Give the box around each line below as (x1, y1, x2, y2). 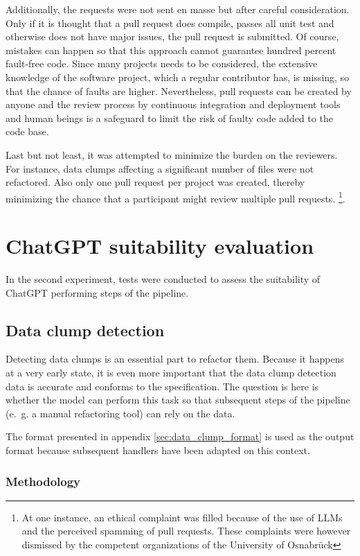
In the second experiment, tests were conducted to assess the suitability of (6, 272, 321, 286)
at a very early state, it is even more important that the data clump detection (6, 365, 336, 380)
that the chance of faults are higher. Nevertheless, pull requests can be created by (6, 83, 352, 98)
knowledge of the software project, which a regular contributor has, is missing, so (6, 69, 350, 84)
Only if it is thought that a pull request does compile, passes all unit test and (6, 15, 334, 30)
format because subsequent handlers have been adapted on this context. (6, 443, 310, 458)
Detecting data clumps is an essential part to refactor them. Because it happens (6, 351, 344, 366)
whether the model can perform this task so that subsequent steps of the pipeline (6, 392, 350, 407)
